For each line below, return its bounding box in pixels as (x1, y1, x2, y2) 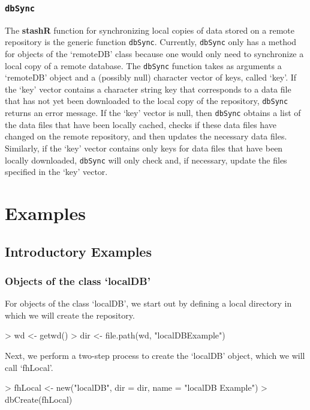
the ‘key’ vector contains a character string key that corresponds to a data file (5, 82, 291, 95)
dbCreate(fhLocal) (5, 393, 73, 405)
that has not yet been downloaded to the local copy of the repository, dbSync (5, 94, 288, 107)
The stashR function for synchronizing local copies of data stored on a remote (5, 23, 294, 36)
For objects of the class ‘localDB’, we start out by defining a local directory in (5, 297, 292, 310)
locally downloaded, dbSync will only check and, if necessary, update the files (5, 153, 287, 166)
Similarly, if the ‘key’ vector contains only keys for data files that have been (5, 141, 283, 154)
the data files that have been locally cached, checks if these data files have (5, 118, 276, 130)
